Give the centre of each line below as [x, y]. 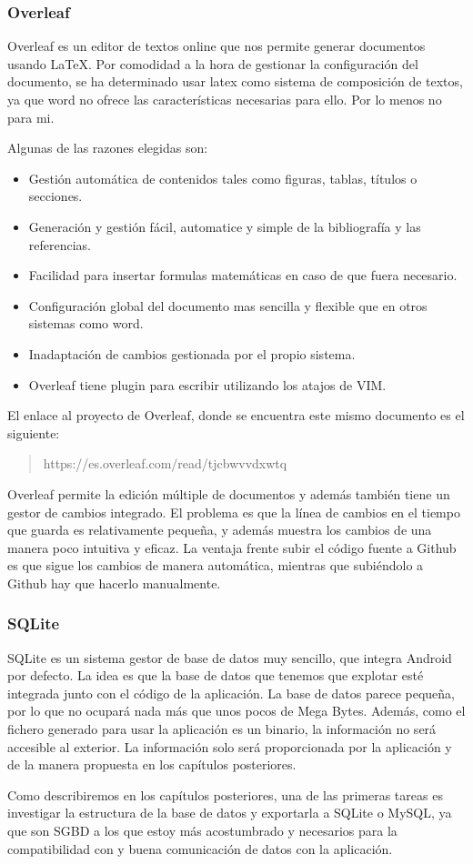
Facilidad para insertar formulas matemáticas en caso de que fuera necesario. [243, 275]
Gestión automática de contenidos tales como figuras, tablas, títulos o [223, 178]
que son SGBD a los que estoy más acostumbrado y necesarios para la [202, 831]
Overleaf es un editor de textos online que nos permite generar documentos [216, 46]
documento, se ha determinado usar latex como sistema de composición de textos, [235, 81]
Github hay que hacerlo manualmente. [114, 583]
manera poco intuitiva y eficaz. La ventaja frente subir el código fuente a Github [232, 547]
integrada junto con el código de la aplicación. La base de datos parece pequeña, [231, 693]
